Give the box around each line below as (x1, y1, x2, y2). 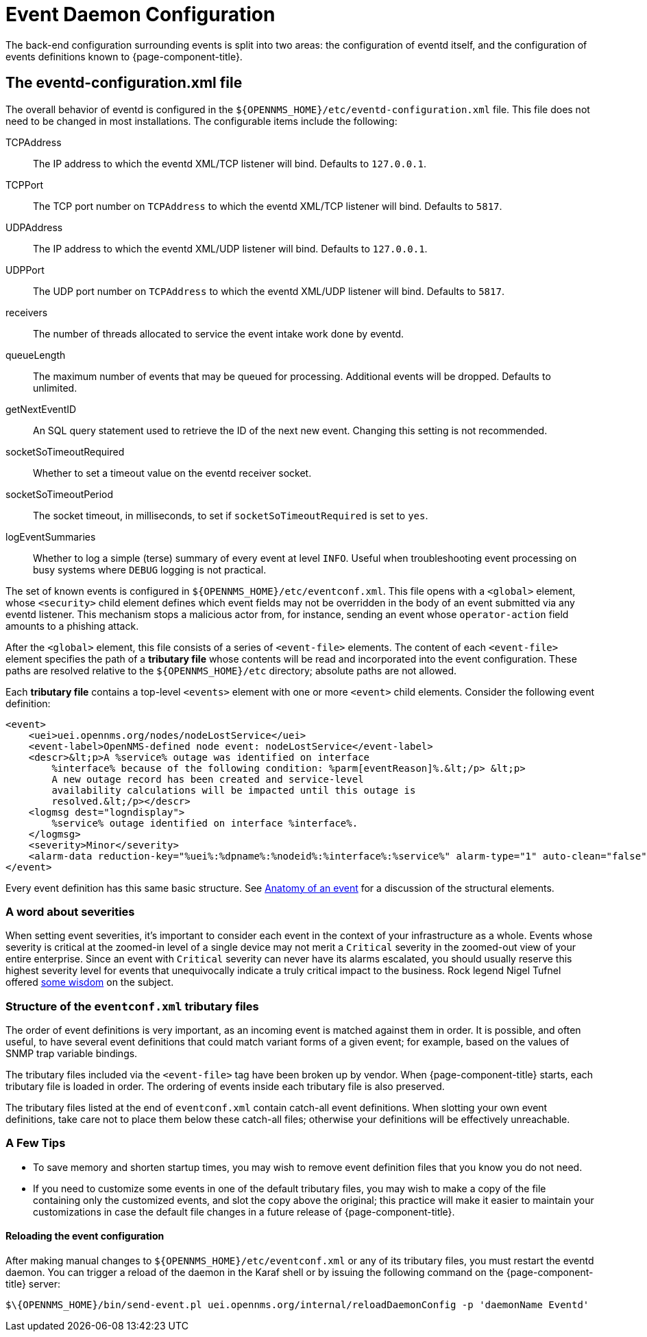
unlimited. (33, 381, 77, 394)
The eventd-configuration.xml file (5, 74, 243, 92)
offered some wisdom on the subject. (5, 976, 174, 989)
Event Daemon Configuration (5, 3, 276, 26)
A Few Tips (5, 1136, 66, 1150)
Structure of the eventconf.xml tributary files (5, 999, 259, 1013)
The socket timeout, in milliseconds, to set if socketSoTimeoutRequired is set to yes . (33, 509, 428, 521)
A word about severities (5, 904, 135, 919)
